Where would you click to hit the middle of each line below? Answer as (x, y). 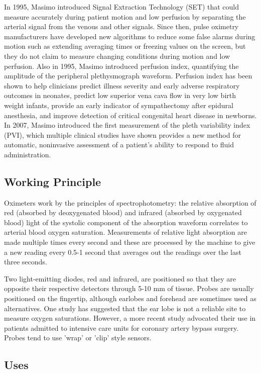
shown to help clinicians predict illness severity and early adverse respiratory (122, 85)
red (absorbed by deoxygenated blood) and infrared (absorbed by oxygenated (123, 212)
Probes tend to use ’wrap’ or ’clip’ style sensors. (78, 338)
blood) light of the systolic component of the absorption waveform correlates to (126, 222)
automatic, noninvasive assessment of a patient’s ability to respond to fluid (119, 145)
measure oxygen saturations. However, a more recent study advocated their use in (130, 318)
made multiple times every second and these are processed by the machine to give (130, 242)
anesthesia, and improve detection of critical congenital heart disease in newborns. (130, 115)
